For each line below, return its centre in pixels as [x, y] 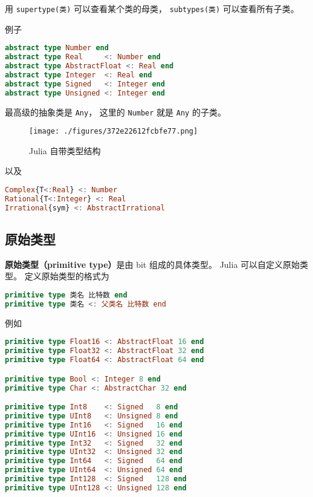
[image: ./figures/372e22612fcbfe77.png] [114, 132]
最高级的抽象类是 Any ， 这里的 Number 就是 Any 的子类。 [115, 112]
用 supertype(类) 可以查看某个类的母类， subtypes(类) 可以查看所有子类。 [152, 8]
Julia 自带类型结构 [65, 150]
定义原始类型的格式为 [67, 276]
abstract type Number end [57, 48]
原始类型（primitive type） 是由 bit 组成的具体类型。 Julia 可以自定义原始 [153, 264]
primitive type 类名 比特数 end [66, 295]
